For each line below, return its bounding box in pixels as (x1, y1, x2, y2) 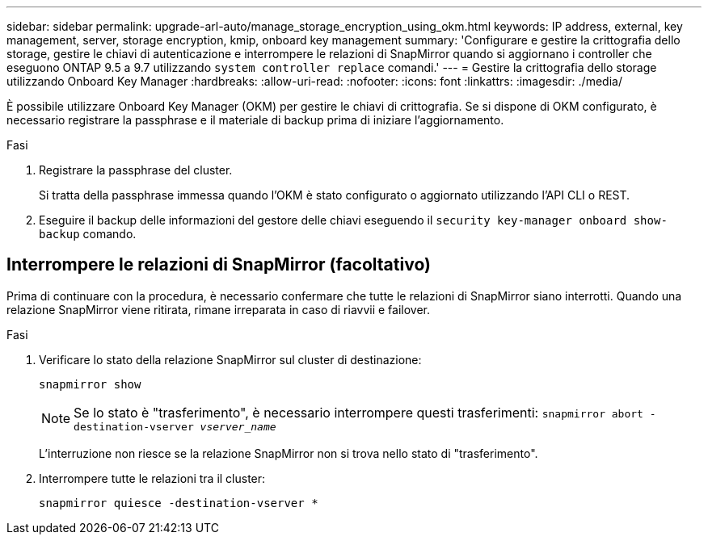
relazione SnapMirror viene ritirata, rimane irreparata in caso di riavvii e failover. (6, 302, 431, 317)
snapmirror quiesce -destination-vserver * (39, 496, 318, 510)
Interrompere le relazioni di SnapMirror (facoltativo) (6, 254, 431, 275)
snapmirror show (39, 377, 141, 391)
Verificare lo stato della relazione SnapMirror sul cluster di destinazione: (39, 352, 422, 367)
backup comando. (39, 227, 137, 241)
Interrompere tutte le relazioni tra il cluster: (39, 471, 266, 485)
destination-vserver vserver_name (74, 420, 276, 433)
